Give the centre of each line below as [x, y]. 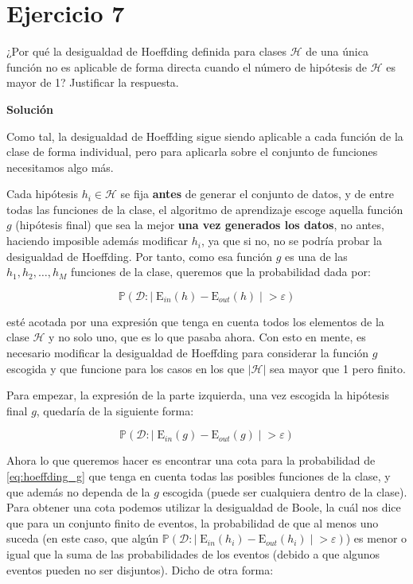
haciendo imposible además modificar [97, 241]
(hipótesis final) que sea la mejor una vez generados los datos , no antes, [200, 225]
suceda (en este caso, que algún [83, 538]
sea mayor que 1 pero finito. [338, 368]
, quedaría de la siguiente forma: [115, 410]
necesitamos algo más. [60, 167]
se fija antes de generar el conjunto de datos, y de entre [257, 194]
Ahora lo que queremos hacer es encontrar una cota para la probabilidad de [191, 460]
